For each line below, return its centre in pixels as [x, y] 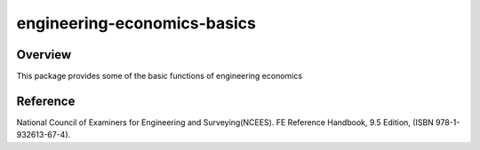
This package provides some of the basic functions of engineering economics [159, 76]
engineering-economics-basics [136, 23]
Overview [44, 55]
